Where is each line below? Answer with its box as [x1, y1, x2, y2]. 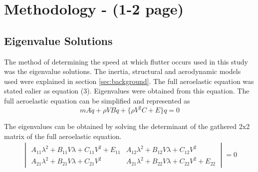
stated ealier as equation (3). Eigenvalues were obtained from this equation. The [4, 85, 250, 96]
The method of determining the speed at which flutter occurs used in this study [4, 56, 248, 66]
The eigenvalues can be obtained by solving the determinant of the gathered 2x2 [4, 121, 250, 131]
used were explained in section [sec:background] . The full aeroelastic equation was [4, 75, 254, 86]
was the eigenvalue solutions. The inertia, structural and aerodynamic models [4, 66, 241, 76]
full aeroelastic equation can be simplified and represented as [4, 95, 190, 105]
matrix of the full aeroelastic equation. [4, 130, 122, 141]
